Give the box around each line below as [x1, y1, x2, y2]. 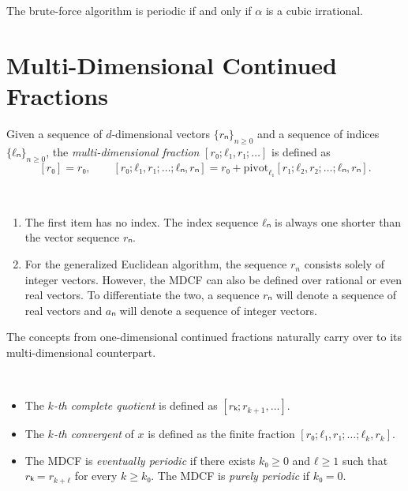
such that [342, 452, 388, 468]
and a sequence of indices [257, 125, 380, 141]
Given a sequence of [6, 125, 103, 141]
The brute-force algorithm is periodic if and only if [6, 2, 252, 18]
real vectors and [24, 302, 103, 318]
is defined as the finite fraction [148, 425, 295, 442]
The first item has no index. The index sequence [24, 213, 259, 230]
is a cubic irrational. [265, 2, 363, 18]
